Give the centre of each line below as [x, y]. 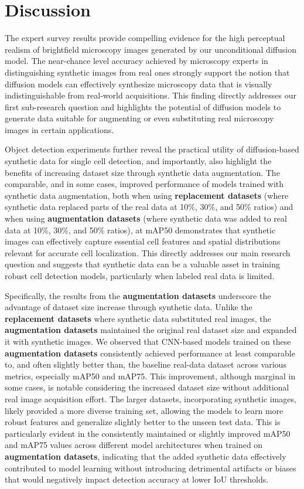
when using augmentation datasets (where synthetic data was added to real [146, 218]
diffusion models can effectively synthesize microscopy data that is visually [139, 84]
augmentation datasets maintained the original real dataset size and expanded [151, 330]
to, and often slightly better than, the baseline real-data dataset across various [146, 364]
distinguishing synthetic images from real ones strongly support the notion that [147, 72]
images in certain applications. [59, 129]
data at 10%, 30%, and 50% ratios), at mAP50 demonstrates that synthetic [140, 230]
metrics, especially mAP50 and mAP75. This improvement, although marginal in [150, 376]
